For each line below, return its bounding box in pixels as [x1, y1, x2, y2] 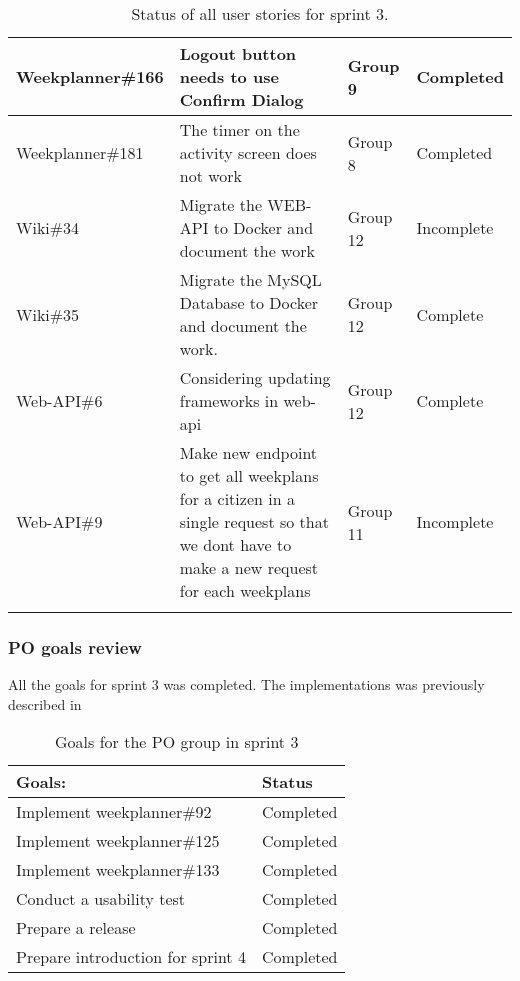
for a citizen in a [179, 487, 295, 510]
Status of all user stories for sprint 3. [131, 2, 389, 25]
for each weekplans [179, 579, 311, 602]
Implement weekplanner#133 [16, 858, 220, 882]
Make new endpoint [179, 441, 318, 464]
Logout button [179, 42, 297, 65]
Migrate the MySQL [179, 268, 322, 291]
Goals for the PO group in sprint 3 [55, 730, 299, 754]
